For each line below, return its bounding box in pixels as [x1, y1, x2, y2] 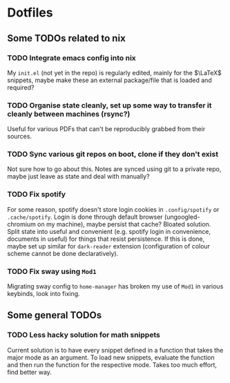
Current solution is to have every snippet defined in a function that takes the [7, 346, 224, 354]
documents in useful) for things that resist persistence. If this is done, [7, 235, 205, 243]
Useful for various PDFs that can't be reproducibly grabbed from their [7, 125, 206, 133]
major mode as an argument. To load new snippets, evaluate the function [7, 353, 215, 362]
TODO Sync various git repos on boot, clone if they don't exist [7, 150, 219, 159]
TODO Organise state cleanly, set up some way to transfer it [7, 100, 212, 110]
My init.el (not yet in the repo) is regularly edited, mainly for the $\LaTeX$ [7, 68, 222, 77]
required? [7, 83, 35, 91]
